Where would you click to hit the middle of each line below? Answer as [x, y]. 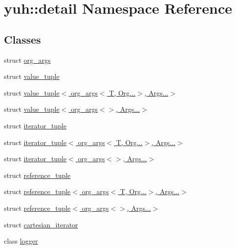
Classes [22, 39]
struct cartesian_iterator [41, 224]
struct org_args [27, 60]
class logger [21, 241]
